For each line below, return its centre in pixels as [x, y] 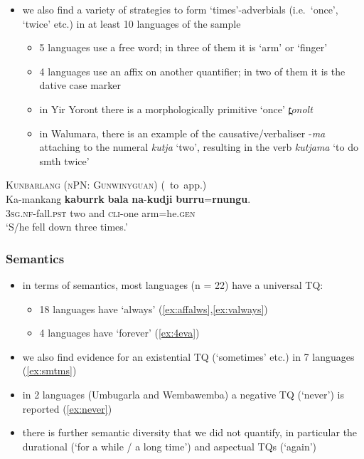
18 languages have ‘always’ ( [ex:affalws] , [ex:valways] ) [154, 308]
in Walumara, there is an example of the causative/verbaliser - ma [182, 133]
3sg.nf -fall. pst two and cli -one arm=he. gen [101, 212]
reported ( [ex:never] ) [67, 408]
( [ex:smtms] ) [49, 370]
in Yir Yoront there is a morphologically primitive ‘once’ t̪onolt [176, 109]
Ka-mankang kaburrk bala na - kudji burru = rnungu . [128, 198]
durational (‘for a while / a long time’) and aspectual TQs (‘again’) [170, 446]
